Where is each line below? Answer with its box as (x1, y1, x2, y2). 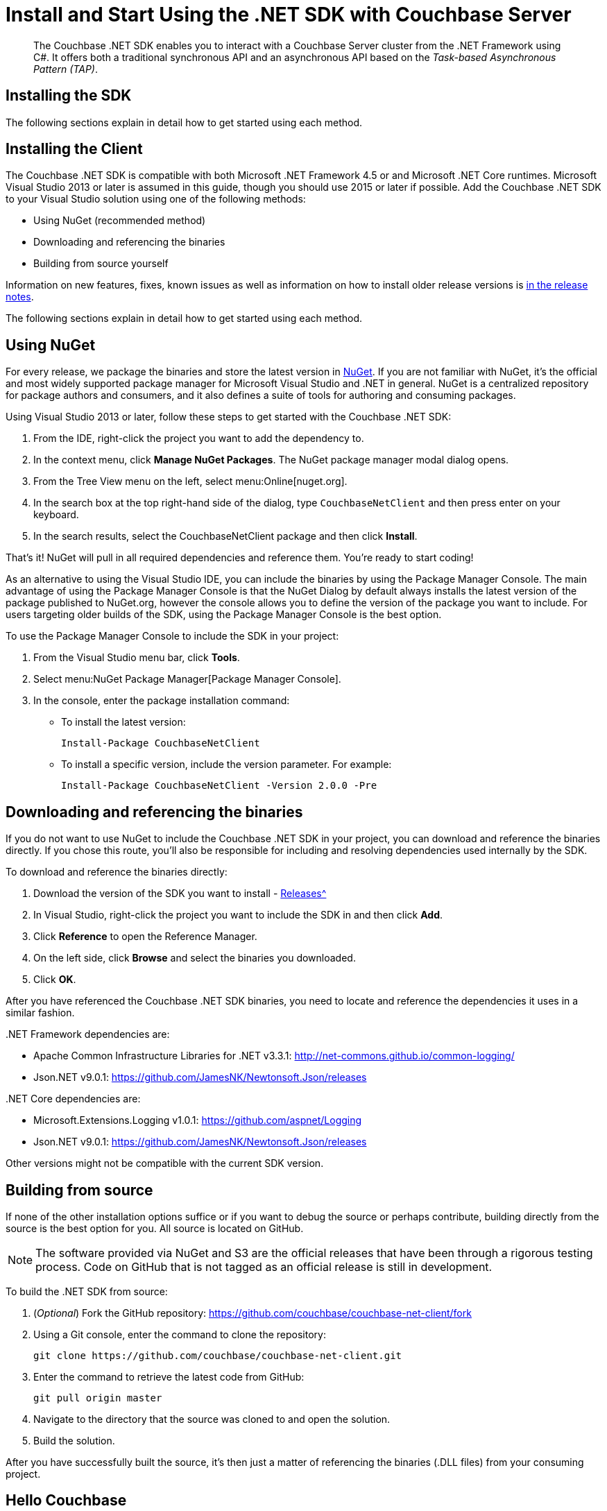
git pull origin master (33, 1392, 162, 1403)
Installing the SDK (6, 87, 132, 105)
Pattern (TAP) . (33, 62, 98, 75)
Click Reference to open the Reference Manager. (33, 930, 257, 943)
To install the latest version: (61, 716, 186, 728)
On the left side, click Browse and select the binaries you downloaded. (33, 952, 356, 964)
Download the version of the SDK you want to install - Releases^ (33, 887, 327, 900)
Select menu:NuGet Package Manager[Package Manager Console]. (33, 673, 341, 685)
